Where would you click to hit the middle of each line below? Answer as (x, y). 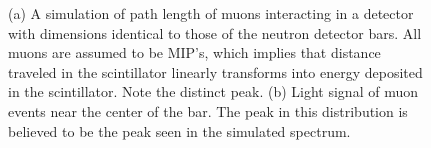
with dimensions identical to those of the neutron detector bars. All (215, 32)
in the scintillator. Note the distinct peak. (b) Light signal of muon (213, 91)
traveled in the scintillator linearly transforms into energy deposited (215, 71)
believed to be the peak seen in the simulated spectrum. (179, 130)
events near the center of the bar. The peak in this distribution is (208, 110)
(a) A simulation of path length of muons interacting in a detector (211, 13)
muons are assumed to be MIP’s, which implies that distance (194, 52)
